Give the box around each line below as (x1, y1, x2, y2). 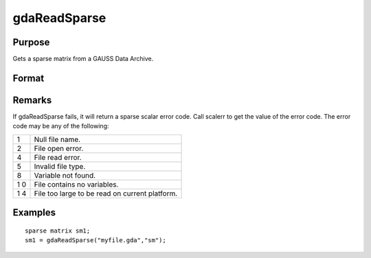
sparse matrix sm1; (25, 226, 91, 235)
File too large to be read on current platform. (34, 189, 178, 198)
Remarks (12, 94, 52, 106)
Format (12, 72, 45, 84)
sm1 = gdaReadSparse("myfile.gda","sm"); (25, 237, 166, 244)
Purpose (12, 36, 50, 48)
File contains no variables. (34, 179, 119, 189)
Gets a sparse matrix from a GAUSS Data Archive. (12, 55, 154, 63)
